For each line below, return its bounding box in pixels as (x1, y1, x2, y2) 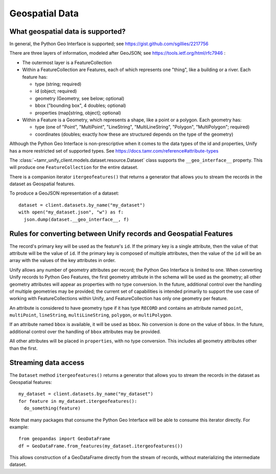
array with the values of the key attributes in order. (9, 257, 116, 264)
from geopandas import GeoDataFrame (18, 436, 110, 442)
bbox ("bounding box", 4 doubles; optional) (35, 102, 126, 109)
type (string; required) (35, 81, 82, 87)
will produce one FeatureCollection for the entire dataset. (9, 164, 139, 170)
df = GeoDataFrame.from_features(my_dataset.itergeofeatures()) (18, 443, 183, 449)
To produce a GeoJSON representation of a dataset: (9, 190, 120, 197)
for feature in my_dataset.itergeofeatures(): (18, 398, 137, 404)
